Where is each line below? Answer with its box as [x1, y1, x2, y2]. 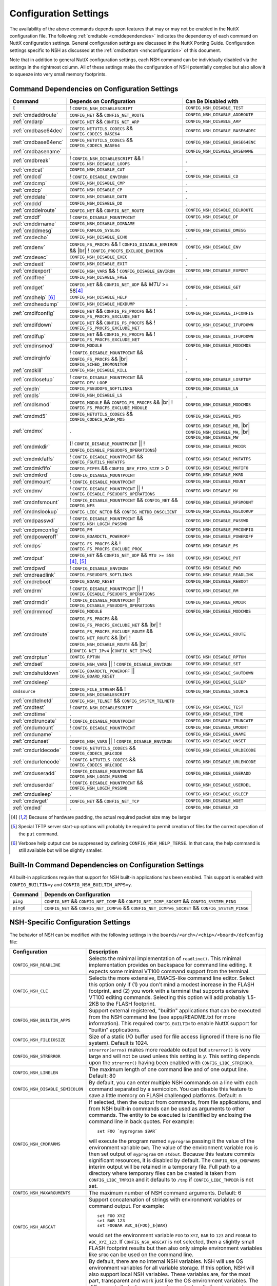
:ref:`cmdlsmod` [12, 401, 51, 408]
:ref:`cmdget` [12, 283, 45, 291]
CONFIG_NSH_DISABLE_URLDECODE [185, 747, 256, 753]
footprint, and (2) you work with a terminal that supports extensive [89, 988, 249, 995]
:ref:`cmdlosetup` [12, 376, 54, 383]
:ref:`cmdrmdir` [12, 599, 50, 606]
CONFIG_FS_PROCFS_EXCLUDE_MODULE [69, 405, 148, 410]
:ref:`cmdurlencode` [12, 758, 61, 765]
